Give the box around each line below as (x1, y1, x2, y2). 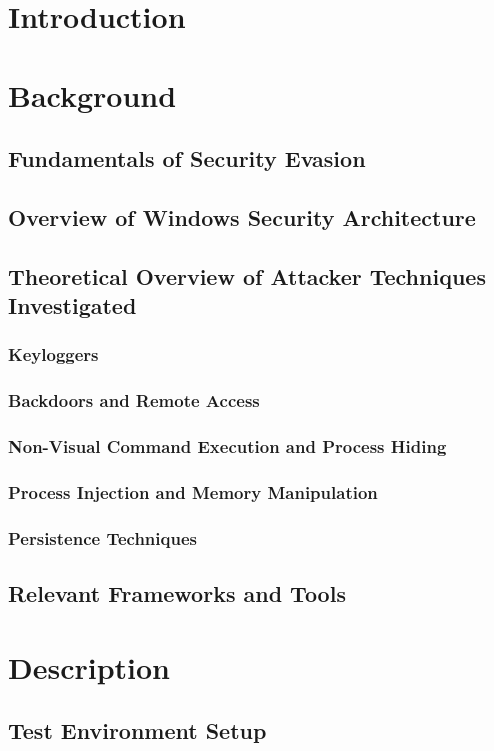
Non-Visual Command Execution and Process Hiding (8, 434, 447, 459)
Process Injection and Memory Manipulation (8, 479, 378, 504)
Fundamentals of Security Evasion (8, 143, 366, 174)
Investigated (8, 290, 137, 321)
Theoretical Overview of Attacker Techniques (8, 260, 486, 291)
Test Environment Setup (8, 715, 267, 746)
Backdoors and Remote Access (8, 388, 260, 413)
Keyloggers (8, 342, 99, 367)
